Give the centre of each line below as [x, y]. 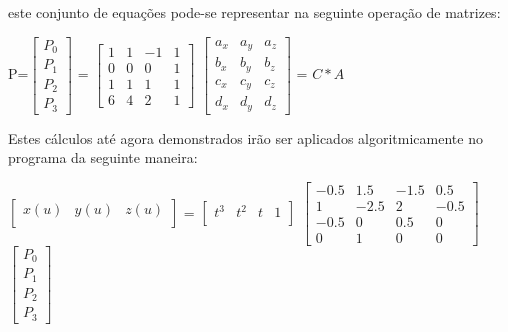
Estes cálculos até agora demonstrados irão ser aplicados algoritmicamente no [245, 137]
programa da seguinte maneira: [103, 157]
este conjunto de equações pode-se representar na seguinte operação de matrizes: [254, 12]
